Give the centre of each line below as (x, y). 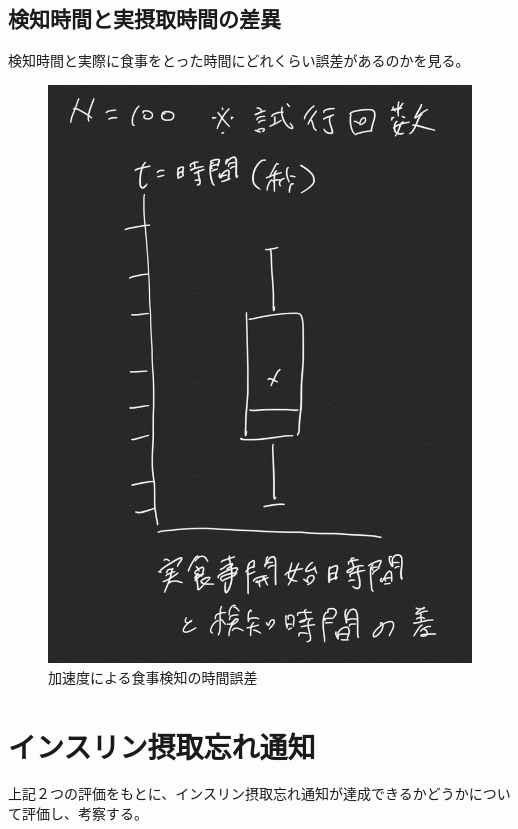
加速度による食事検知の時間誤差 (153, 676)
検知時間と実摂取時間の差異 (144, 18)
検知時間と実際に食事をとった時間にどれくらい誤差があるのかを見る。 (239, 60)
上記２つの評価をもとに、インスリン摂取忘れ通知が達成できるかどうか (238, 793)
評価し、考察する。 (84, 813)
